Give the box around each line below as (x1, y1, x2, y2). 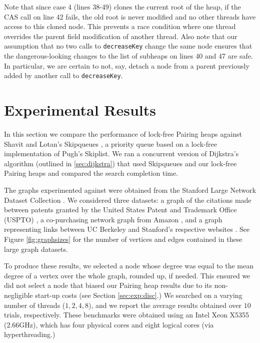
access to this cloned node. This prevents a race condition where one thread (4, 21, 236, 32)
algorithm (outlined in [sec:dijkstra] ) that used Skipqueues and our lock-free (4, 158, 237, 168)
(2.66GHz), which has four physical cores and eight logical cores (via (4, 319, 214, 329)
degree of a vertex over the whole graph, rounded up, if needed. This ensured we (4, 270, 250, 280)
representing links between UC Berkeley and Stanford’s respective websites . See (4, 224, 250, 234)
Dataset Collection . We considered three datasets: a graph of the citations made (4, 194, 251, 205)
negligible (4, 289, 33, 300)
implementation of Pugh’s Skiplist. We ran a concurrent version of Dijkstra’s (4, 148, 239, 159)
